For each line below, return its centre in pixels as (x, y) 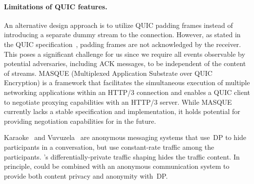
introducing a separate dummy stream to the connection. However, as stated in (122, 34)
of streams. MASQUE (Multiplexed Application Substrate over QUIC (108, 73)
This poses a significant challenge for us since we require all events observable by (125, 54)
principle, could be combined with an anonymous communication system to (117, 166)
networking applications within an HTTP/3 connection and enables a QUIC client (127, 92)
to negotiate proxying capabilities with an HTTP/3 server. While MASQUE (118, 102)
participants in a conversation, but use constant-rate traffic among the (109, 147)
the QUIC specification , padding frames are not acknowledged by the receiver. (123, 44)
